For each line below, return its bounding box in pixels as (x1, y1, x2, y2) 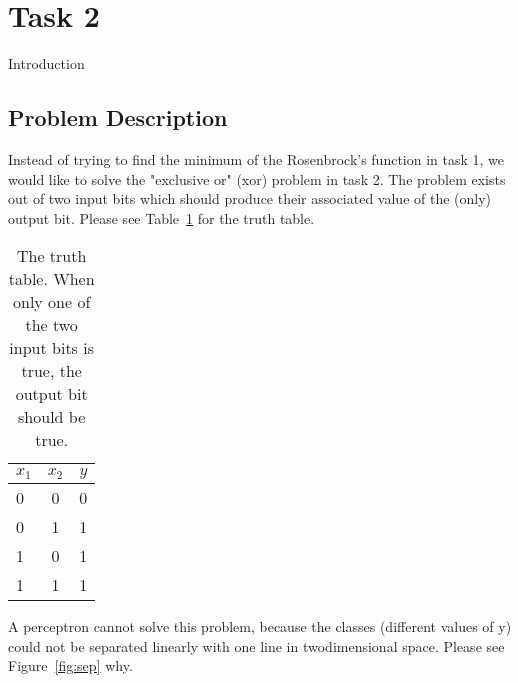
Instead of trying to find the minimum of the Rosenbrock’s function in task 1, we (8, 148, 505, 169)
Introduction (8, 53, 85, 74)
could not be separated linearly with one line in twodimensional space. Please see (8, 635, 505, 656)
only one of (12, 290, 91, 314)
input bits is (9, 336, 94, 360)
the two (25, 313, 78, 337)
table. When (8, 267, 95, 291)
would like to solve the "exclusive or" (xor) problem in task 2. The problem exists (8, 168, 506, 189)
